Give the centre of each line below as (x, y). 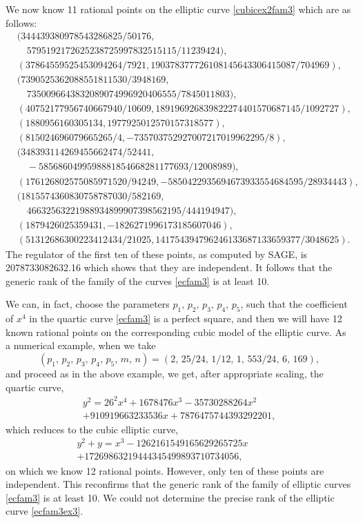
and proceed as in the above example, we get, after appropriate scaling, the (165, 374)
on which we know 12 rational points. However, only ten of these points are (165, 470)
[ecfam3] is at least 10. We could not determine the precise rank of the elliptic (170, 497)
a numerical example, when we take (81, 345)
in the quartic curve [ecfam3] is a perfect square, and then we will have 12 (186, 318)
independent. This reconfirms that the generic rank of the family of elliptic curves (178, 484)
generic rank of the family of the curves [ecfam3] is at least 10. (138, 280)
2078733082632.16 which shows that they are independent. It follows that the (169, 267)
